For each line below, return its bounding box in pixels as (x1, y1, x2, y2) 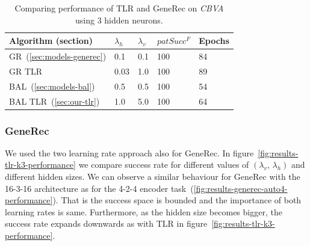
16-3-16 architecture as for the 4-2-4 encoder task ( (5, 182, 194, 194)
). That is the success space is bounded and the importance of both (52, 194, 302, 206)
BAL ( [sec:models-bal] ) (9, 79, 95, 92)
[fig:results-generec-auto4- (193, 182, 288, 194)
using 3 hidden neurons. (75, 13, 163, 26)
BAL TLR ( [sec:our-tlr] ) (9, 94, 100, 107)
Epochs (199, 34, 229, 47)
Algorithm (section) (9, 34, 93, 47)
